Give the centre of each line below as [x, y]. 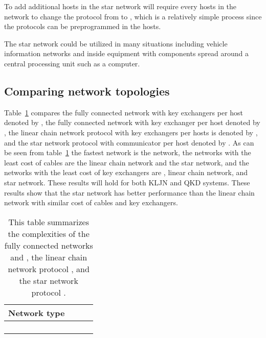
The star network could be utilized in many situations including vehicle [116, 43]
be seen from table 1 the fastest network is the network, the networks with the [128, 152]
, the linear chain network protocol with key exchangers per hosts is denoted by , [131, 132]
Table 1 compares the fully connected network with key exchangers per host [124, 112]
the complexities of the [49, 233]
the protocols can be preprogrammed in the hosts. [83, 26]
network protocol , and [49, 269]
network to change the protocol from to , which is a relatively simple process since [133, 16]
